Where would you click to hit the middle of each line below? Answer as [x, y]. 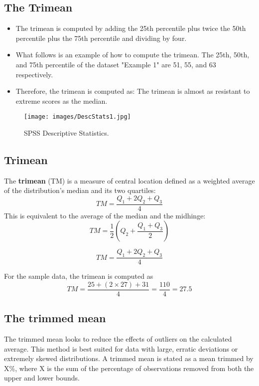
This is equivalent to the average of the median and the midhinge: [105, 215]
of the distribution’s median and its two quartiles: [80, 190]
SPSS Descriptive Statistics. [66, 133]
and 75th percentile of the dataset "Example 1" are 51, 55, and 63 [116, 64]
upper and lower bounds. [42, 378]
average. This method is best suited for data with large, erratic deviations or [121, 348]
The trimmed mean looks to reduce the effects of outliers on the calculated [118, 339]
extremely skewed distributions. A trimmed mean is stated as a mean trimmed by [129, 358]
